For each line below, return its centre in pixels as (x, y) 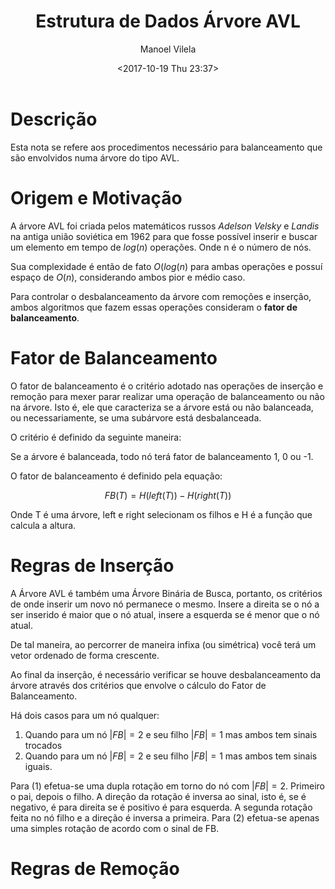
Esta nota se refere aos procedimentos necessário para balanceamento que (166, 147)
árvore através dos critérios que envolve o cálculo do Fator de (138, 685)
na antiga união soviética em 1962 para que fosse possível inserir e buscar (164, 236)
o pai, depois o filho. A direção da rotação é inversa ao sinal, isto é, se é (158, 796)
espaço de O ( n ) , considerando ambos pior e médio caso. (128, 277)
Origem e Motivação (96, 197)
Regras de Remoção (95, 868)
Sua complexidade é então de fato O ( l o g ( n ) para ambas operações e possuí (166, 266)
